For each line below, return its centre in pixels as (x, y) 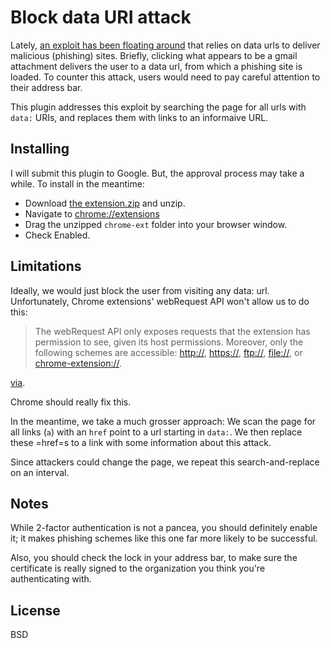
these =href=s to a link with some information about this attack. (141, 442)
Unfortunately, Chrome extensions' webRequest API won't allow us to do (160, 301)
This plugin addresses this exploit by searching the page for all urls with (158, 107)
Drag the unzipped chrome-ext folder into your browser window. (156, 224)
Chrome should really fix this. (71, 402)
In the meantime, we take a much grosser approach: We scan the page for (163, 421)
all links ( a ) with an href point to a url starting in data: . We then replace (156, 432)
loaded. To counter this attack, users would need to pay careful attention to (165, 77)
